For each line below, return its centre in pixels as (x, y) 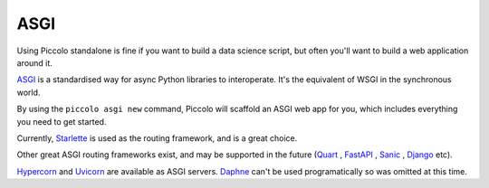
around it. (35, 62)
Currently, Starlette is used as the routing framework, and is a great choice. (157, 138)
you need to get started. (62, 121)
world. (29, 92)
